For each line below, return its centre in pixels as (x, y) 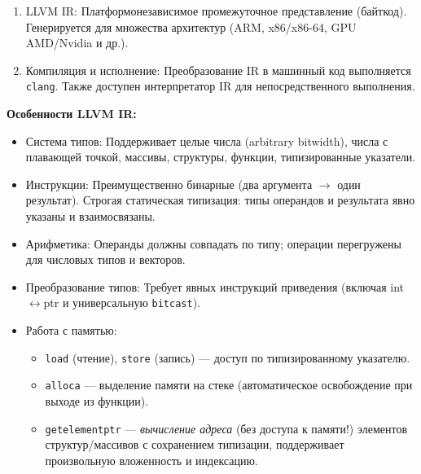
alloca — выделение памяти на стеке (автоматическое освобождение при (229, 385)
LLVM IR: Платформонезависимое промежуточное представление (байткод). (216, 11)
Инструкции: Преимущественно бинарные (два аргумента (169, 184)
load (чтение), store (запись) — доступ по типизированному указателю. (228, 357)
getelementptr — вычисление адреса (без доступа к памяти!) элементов (226, 428)
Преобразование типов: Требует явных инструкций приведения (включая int (215, 286)
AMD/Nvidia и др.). (77, 43)
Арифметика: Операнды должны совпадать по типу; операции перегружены (213, 243)
